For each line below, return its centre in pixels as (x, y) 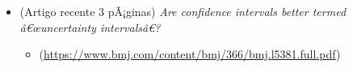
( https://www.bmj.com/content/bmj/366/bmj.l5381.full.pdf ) (190, 54)
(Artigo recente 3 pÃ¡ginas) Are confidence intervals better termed (183, 11)
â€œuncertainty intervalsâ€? (90, 27)
